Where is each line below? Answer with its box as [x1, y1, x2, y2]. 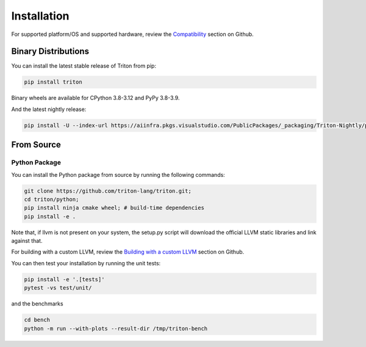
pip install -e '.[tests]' [24, 276, 105, 283]
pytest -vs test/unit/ [24, 284, 92, 292]
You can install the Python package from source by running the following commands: [11, 171, 225, 178]
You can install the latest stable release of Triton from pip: [11, 62, 157, 70]
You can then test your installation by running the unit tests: [11, 259, 161, 267]
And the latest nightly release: [11, 106, 87, 113]
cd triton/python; [24, 196, 79, 202]
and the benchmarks [11, 300, 63, 307]
